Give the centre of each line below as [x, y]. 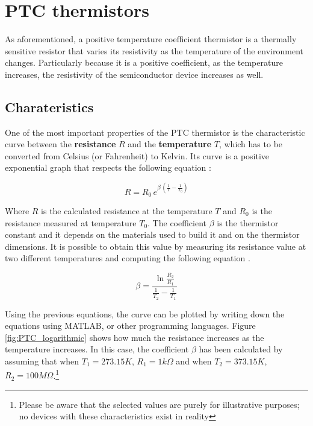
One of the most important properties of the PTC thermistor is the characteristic [155, 132]
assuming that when [42, 361]
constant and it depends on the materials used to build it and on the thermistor [152, 234]
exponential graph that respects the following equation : [108, 167]
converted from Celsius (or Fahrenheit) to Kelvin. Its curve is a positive [137, 155]
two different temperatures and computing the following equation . [128, 258]
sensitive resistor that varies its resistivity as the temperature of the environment [154, 50]
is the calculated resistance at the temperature [127, 211]
